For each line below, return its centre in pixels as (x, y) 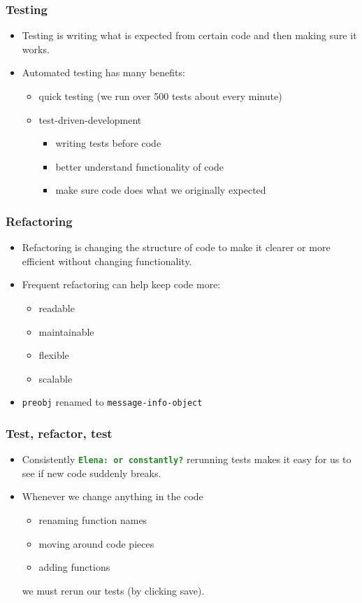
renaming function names (93, 520)
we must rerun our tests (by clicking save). (113, 590)
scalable (56, 378)
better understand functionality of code (139, 166)
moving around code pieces (96, 543)
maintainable (66, 331)
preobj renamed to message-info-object (112, 402)
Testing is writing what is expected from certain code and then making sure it (189, 35)
